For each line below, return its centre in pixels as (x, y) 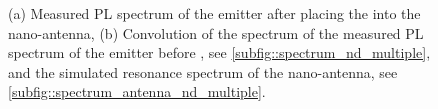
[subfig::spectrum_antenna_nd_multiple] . (137, 91)
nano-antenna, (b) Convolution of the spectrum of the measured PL (216, 32)
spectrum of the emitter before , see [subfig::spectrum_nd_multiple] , (219, 52)
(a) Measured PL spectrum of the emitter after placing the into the (214, 13)
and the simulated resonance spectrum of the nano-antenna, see (203, 71)
